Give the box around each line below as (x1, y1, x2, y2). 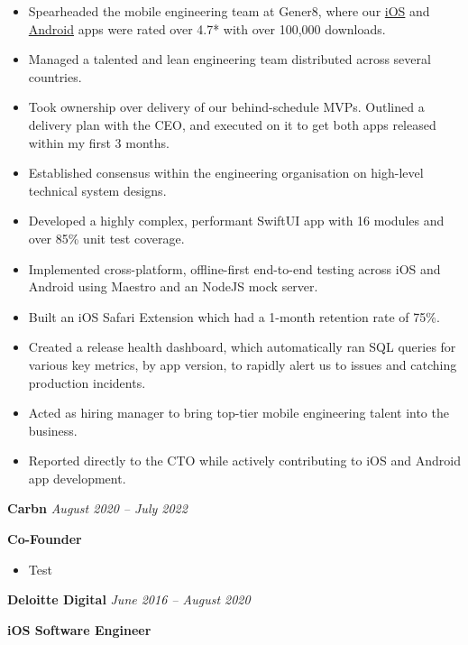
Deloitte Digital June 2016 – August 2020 (7, 590, 251, 609)
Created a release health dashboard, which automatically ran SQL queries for (28, 337, 456, 356)
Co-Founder (7, 530, 82, 548)
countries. (28, 67, 82, 86)
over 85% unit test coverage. (28, 228, 185, 247)
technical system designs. (28, 180, 167, 199)
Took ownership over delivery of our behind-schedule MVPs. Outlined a (28, 97, 425, 116)
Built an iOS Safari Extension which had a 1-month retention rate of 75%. (28, 307, 440, 326)
